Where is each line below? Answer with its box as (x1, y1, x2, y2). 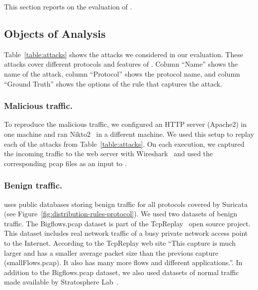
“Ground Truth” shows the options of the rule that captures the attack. (4, 78, 222, 89)
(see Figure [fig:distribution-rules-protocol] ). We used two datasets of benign (4, 208, 238, 219)
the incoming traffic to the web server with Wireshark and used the (4, 148, 213, 159)
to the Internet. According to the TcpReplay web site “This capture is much (4, 237, 236, 248)
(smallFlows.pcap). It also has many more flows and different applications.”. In (4, 257, 243, 268)
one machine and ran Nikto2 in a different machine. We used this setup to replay (4, 128, 254, 139)
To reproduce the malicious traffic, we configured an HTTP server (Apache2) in (4, 119, 247, 129)
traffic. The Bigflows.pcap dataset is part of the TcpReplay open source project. (4, 218, 251, 228)
